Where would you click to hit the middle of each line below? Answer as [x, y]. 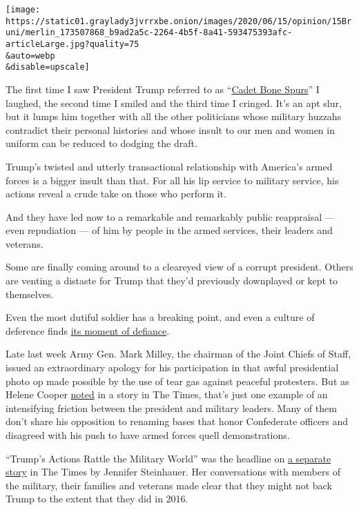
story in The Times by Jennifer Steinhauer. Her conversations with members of [173, 472]
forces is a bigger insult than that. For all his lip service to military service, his [172, 180]
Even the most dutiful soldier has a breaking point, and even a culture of [160, 317]
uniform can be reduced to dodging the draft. [101, 143]
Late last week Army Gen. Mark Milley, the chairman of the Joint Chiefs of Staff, [178, 354]
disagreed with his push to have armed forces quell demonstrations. [148, 435]
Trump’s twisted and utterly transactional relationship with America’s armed [169, 166]
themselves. [30, 294]
